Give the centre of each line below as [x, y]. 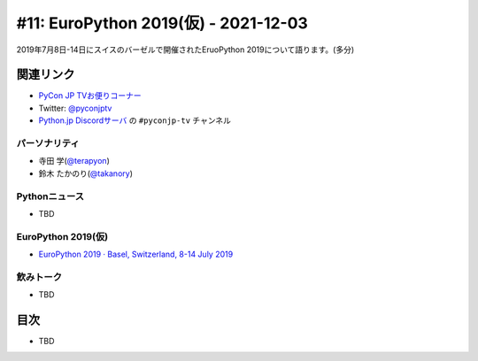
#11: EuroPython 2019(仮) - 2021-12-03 [162, 23]
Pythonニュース [50, 196]
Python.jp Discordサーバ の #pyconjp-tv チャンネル [135, 120]
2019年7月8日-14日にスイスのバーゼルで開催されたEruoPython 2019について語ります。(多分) [185, 50]
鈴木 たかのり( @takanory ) [85, 173]
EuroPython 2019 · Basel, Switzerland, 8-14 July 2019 [136, 254]
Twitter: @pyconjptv [75, 108]
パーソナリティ [48, 143]
